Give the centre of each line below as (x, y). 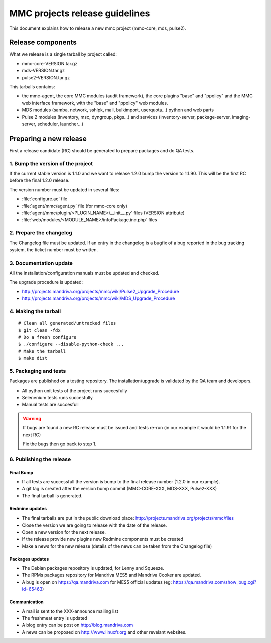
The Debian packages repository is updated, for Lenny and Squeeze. (93, 568)
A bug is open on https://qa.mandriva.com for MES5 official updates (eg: (97, 582)
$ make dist (33, 358)
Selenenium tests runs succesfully (57, 398)
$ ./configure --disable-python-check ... (71, 344)
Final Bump (21, 472)
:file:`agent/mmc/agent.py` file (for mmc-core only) (75, 206)
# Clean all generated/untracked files (67, 323)
